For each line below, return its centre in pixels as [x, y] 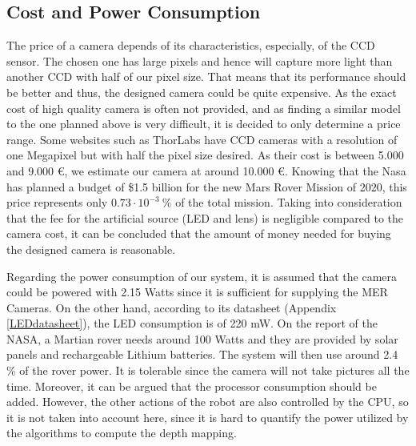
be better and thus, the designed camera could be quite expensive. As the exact [202, 92]
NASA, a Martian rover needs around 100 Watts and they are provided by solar [202, 338]
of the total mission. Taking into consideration [289, 202]
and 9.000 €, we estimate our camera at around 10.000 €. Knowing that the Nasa [206, 170]
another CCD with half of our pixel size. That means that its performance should [206, 76]
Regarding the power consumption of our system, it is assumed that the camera [202, 276]
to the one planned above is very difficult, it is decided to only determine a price [204, 124]
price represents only [57, 202]
